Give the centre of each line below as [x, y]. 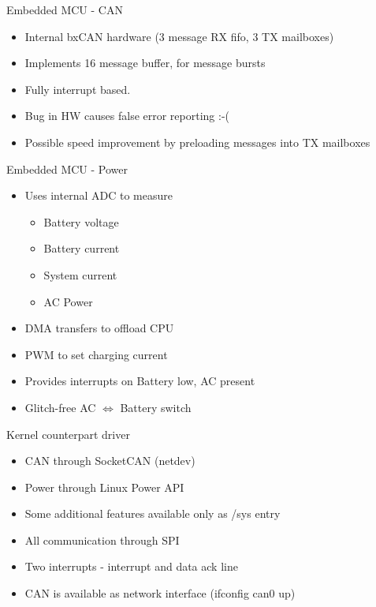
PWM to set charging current [96, 354]
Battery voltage [81, 221]
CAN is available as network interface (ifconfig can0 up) [160, 593]
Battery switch [156, 407]
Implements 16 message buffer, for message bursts [145, 63]
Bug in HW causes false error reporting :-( [127, 116]
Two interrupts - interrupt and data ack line [131, 566]
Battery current [82, 248]
